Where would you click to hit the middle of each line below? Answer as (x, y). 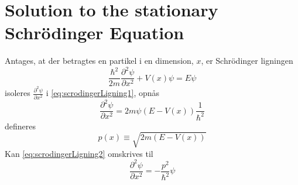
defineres (20, 126)
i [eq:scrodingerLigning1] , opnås (103, 93)
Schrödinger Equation (95, 32)
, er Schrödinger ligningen (247, 61)
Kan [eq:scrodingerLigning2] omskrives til (79, 153)
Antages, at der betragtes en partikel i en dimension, (99, 61)
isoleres (18, 93)
